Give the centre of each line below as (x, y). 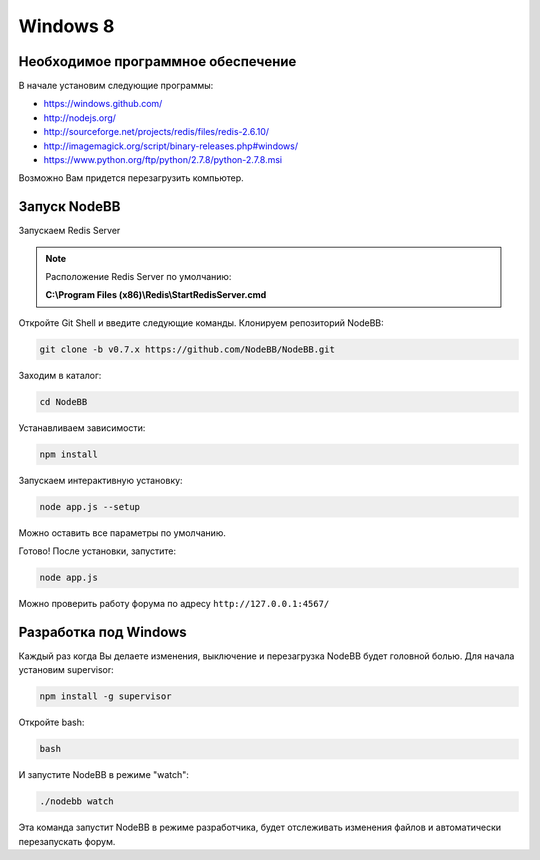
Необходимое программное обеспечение (157, 61)
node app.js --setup (89, 506)
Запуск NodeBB (69, 206)
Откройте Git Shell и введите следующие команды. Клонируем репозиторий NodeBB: (201, 322)
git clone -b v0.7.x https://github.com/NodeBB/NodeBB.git (187, 349)
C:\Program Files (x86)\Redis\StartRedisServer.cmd (156, 295)
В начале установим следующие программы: (116, 86)
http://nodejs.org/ (80, 117)
